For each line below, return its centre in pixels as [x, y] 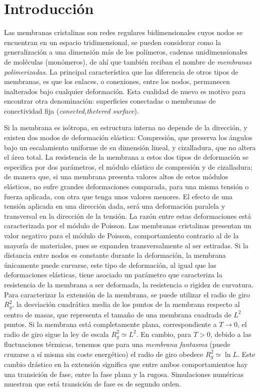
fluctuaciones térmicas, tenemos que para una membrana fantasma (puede [117, 344]
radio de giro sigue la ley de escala [56, 334]
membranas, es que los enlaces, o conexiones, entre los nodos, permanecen [117, 81]
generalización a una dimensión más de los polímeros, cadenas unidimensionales [126, 52]
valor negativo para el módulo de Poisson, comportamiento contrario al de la [121, 235]
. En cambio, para [164, 334]
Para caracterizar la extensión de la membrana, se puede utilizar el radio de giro [127, 294]
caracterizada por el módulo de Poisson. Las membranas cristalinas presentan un [128, 226]
